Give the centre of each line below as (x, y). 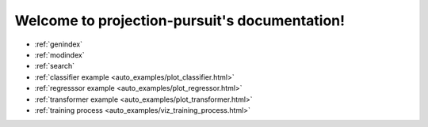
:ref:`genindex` (59, 44)
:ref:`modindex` (59, 54)
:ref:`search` (55, 66)
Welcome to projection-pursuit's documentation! (180, 21)
